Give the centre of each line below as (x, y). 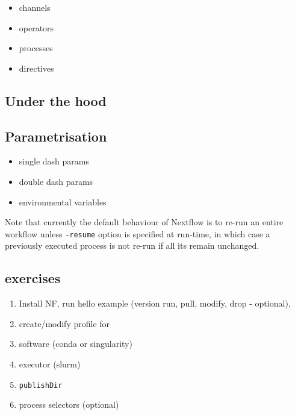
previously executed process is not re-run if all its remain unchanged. (132, 245)
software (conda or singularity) (76, 344)
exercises (33, 278)
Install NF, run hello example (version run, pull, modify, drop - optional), (155, 303)
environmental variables (63, 201)
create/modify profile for (64, 323)
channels (35, 7)
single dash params (54, 161)
